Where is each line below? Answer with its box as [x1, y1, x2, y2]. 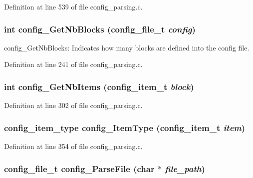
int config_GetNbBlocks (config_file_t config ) [4, 22, 196, 35]
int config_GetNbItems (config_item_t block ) [4, 80, 194, 92]
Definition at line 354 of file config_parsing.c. [4, 141, 143, 151]
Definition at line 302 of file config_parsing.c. [4, 100, 143, 110]
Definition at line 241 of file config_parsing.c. [4, 59, 143, 69]
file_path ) [165, 162, 205, 174]
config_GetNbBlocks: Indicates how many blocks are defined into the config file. [4, 42, 250, 52]
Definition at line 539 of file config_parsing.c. [4, 1, 143, 11]
